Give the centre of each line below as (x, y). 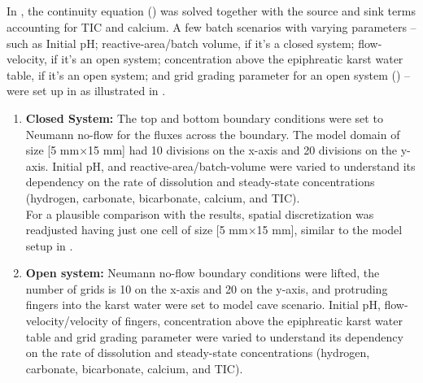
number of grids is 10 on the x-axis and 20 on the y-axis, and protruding (207, 288)
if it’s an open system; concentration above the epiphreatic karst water (227, 59)
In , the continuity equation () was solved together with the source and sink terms (211, 11)
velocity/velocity (67, 321)
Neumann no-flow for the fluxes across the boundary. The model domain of (213, 134)
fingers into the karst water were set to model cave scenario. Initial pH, (203, 305)
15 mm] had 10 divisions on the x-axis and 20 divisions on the (243, 150)
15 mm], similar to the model (329, 230)
